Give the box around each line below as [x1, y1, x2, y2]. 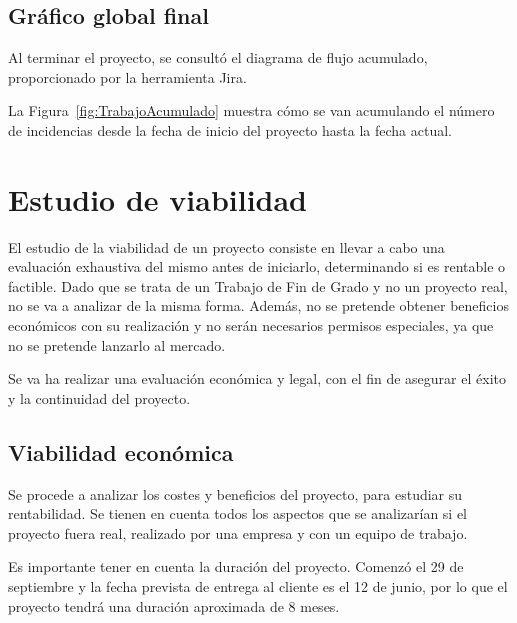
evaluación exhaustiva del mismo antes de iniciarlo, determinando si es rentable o [8, 256, 506, 277]
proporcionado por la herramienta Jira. [8, 66, 247, 87]
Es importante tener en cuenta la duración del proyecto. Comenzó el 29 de [8, 556, 464, 577]
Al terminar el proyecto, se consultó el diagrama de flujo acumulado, [8, 47, 428, 68]
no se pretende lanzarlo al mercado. [8, 334, 226, 355]
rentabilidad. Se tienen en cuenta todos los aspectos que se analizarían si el [8, 503, 468, 524]
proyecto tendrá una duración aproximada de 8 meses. [8, 595, 340, 616]
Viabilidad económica [8, 436, 234, 467]
